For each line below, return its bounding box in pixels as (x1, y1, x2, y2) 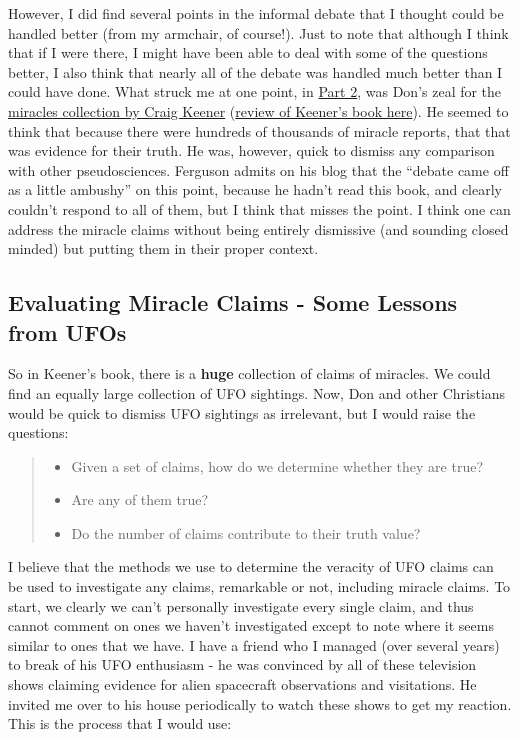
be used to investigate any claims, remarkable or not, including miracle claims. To (8, 576, 511, 597)
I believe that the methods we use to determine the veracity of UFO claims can (8, 556, 494, 577)
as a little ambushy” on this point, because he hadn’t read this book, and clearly (8, 179, 502, 200)
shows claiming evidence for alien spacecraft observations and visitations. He (8, 674, 477, 695)
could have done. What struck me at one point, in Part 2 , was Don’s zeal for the (8, 81, 502, 102)
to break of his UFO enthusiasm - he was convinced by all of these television (8, 654, 477, 675)
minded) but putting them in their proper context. (8, 238, 319, 259)
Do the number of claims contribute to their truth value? (71, 522, 421, 543)
